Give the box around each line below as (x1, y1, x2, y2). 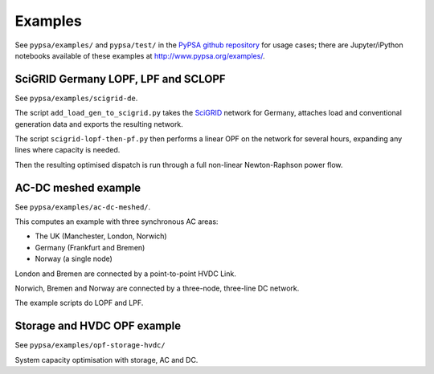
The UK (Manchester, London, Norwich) (35, 231, 168, 241)
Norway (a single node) (35, 254, 113, 264)
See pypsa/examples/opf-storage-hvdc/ (14, 340, 166, 350)
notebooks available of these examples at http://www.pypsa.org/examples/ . (14, 51, 265, 60)
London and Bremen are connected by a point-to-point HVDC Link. (14, 269, 236, 278)
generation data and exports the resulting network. (14, 119, 184, 128)
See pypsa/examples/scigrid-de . (14, 93, 138, 103)
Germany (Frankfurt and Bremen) (35, 242, 145, 252)
